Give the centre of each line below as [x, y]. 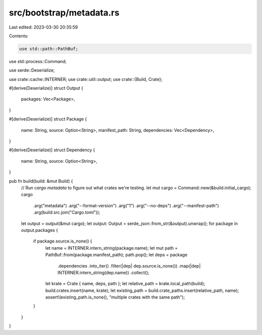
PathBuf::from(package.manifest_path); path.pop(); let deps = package [116, 255]
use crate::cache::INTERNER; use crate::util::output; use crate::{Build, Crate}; [86, 79]
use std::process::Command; [38, 61]
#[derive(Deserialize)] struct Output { [46, 88]
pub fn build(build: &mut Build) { [41, 181]
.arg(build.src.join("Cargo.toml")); [67, 212]
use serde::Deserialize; [32, 70]
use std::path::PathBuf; [49, 49]
